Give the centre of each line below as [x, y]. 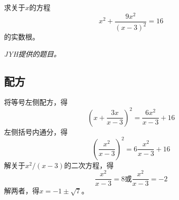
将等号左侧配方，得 [36, 102]
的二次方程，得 [89, 165]
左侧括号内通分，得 [36, 131]
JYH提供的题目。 [33, 53]
